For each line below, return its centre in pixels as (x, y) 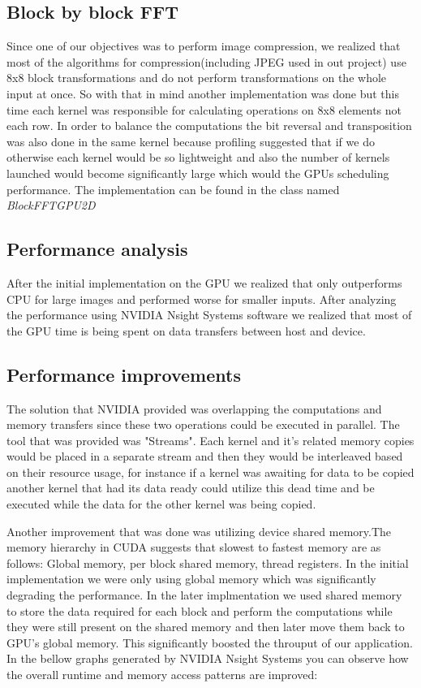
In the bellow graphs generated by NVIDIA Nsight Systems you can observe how (208, 658)
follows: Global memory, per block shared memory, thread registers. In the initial (208, 563)
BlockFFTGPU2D (51, 205)
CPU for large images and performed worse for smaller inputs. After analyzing (202, 299)
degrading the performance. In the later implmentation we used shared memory (204, 595)
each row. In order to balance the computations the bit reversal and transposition (209, 125)
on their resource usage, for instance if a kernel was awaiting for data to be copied (210, 472)
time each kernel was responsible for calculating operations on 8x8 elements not (204, 109)
